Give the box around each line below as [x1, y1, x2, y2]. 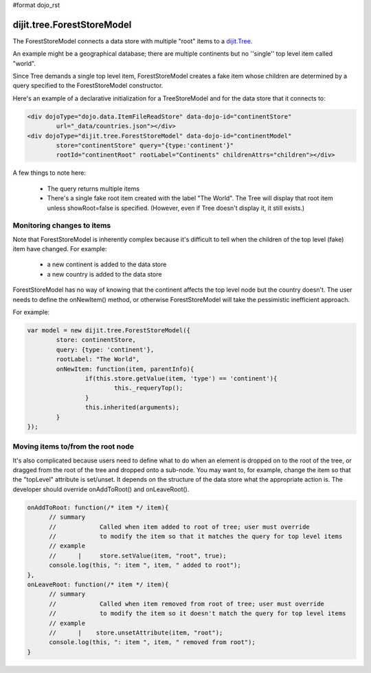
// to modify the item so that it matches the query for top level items [49, 533, 343, 540]
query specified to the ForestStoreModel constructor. [12, 81, 164, 89]
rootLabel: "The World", [56, 355, 140, 363]
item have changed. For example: [12, 245, 107, 253]
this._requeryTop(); [113, 384, 183, 392]
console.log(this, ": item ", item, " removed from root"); [49, 639, 256, 646]
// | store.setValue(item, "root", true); [49, 551, 227, 559]
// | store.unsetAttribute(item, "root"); [49, 628, 223, 637]
